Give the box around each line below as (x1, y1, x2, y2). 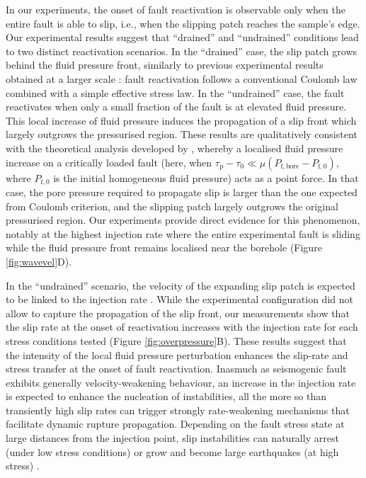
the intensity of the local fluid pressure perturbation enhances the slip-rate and (6, 347, 348, 362)
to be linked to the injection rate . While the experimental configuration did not (6, 292, 353, 307)
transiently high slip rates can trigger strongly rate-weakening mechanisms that (6, 402, 350, 417)
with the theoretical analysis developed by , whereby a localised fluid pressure (6, 140, 343, 155)
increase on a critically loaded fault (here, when (6, 154, 212, 169)
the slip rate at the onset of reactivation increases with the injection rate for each (6, 319, 358, 334)
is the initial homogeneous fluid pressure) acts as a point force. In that (53, 170, 359, 185)
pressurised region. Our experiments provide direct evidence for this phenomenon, (6, 212, 360, 227)
